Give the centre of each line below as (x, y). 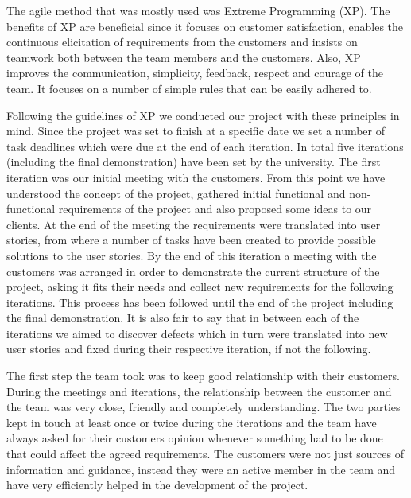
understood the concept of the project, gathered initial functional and (176, 193)
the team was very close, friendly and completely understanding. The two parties (204, 407)
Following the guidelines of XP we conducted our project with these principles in (203, 115)
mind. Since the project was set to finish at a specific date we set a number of (196, 131)
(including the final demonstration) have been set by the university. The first (194, 162)
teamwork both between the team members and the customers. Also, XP (184, 57)
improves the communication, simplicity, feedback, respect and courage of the (195, 73)
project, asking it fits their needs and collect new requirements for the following (200, 287)
